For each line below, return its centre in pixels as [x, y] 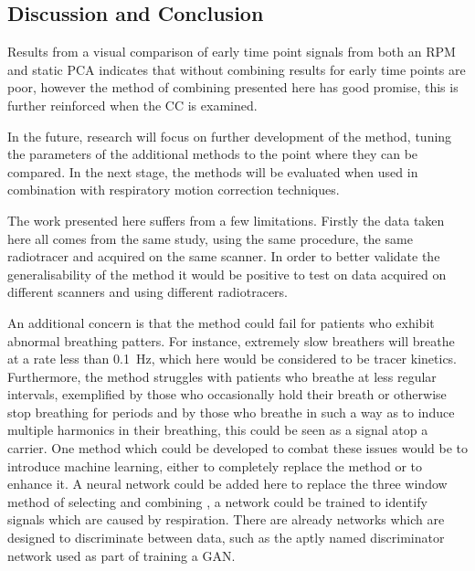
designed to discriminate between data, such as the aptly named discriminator [226, 538]
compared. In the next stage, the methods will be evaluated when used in [213, 171]
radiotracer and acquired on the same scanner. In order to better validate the [224, 256]
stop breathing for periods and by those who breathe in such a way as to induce [231, 412]
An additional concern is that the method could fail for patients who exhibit [221, 322]
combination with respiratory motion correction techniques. [174, 190]
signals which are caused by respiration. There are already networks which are [226, 519]
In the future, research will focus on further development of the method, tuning [230, 136]
